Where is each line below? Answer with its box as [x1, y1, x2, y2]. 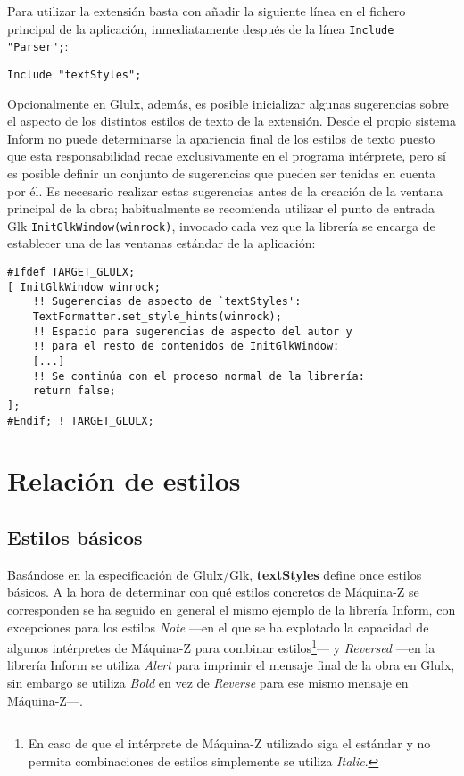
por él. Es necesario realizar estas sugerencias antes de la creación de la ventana [7, 181, 443, 200]
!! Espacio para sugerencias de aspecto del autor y [32, 325, 352, 338]
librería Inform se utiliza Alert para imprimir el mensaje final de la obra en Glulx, [7, 656, 455, 674]
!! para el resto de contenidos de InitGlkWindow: [32, 340, 340, 353]
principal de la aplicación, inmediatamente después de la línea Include [7, 19, 394, 37]
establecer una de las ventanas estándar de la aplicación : [7, 234, 316, 252]
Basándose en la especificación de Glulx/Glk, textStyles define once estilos [7, 565, 422, 583]
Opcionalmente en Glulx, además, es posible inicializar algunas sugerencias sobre [7, 94, 449, 112]
